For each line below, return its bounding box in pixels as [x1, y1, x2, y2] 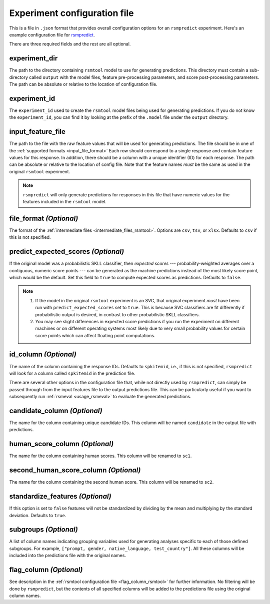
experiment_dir [9, 54, 58, 62]
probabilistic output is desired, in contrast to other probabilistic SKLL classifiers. [35, 311, 200, 317]
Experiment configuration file [9, 7, 134, 18]
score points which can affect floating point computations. [35, 332, 155, 338]
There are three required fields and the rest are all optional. [9, 41, 131, 47]
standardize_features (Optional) [9, 492, 112, 501]
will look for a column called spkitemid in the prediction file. [9, 370, 135, 376]
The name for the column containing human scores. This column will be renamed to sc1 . [9, 453, 192, 459]
